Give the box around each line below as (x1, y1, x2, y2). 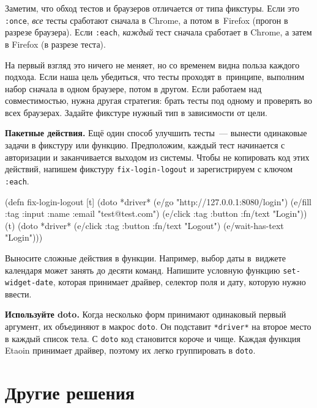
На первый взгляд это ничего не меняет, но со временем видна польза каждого (5, 58, 300, 71)
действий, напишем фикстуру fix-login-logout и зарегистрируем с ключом (5, 162, 293, 175)
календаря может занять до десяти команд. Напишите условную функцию (5, 263, 280, 276)
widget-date (5, 279, 53, 288)
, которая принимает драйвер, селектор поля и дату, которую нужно (53, 275, 306, 288)
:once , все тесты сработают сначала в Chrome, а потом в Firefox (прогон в (5, 13, 288, 26)
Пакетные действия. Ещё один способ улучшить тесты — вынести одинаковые (5, 126, 307, 139)
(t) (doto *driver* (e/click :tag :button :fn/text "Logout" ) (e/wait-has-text (5, 219, 284, 231)
